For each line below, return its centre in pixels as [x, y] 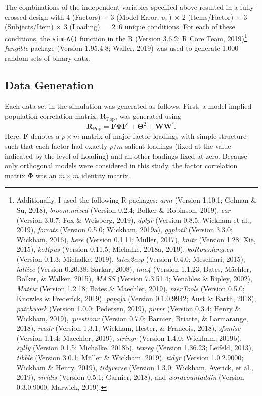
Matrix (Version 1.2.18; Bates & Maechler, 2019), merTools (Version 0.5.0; [130, 288]
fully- [248, 7]
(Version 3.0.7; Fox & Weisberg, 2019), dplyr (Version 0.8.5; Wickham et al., [134, 219]
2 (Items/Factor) [208, 16]
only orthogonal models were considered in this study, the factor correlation [121, 166]
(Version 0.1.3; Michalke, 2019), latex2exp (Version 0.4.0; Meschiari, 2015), [131, 259]
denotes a [45, 136]
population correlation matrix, [51, 116]
